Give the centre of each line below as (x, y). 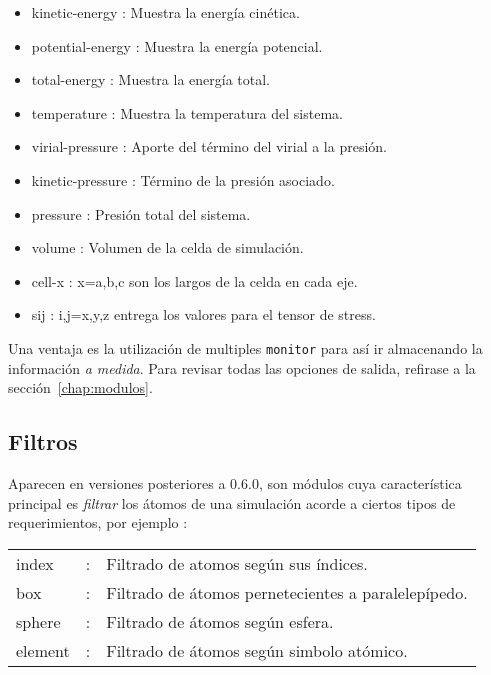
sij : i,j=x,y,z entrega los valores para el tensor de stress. (203, 314)
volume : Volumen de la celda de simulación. (167, 247)
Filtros (43, 441)
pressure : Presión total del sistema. (141, 213)
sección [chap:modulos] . (80, 387)
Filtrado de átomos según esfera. (220, 621)
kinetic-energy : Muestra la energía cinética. (165, 12)
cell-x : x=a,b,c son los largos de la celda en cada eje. (194, 280)
